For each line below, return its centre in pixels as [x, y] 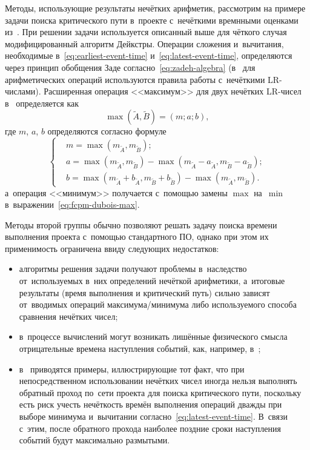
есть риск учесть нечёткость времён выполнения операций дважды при [150, 404]
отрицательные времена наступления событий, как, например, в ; [140, 349]
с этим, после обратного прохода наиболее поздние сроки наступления [150, 428]
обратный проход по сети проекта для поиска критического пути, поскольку [160, 392]
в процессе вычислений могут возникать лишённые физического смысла [153, 336]
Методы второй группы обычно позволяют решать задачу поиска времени [141, 224]
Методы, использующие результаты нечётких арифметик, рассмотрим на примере [155, 8]
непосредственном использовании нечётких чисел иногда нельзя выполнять [158, 381]
